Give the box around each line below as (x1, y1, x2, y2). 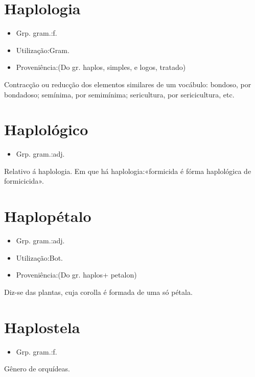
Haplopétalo (4, 206, 91, 227)
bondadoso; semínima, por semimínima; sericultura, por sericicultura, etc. (4, 89, 235, 99)
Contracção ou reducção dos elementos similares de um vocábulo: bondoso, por (4, 79, 251, 89)
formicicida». (4, 175, 44, 186)
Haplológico (4, 119, 88, 140)
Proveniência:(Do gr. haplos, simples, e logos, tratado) (16, 62, 186, 72)
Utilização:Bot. (16, 252, 63, 263)
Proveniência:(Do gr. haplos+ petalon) (16, 269, 137, 280)
